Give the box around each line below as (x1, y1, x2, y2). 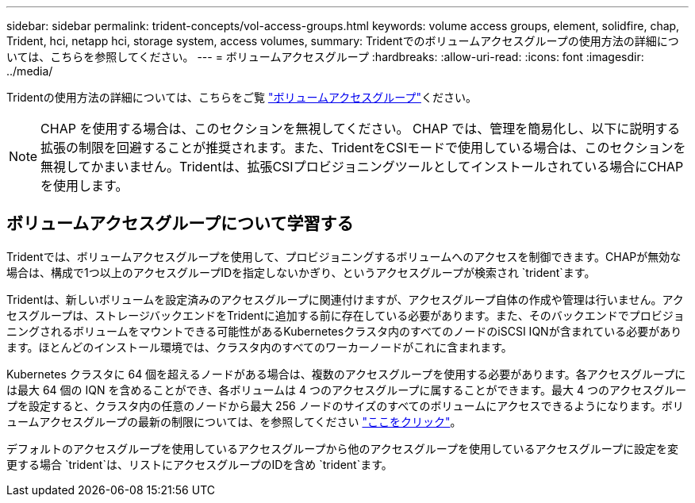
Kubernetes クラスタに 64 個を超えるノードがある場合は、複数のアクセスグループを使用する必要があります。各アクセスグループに (6, 367, 686, 381)
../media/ (6, 64, 53, 78)
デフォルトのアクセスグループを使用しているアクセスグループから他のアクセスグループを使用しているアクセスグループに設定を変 (6, 441, 678, 455)
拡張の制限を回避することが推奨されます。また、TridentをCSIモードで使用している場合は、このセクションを (40, 140, 686, 156)
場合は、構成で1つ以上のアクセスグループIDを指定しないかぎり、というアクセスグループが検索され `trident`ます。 (6, 265, 596, 279)
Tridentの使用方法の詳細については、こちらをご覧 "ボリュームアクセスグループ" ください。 (6, 90, 477, 104)
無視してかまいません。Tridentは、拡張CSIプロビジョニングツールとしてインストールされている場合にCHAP (40, 159, 684, 175)
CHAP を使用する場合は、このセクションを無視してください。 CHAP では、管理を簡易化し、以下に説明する (40, 121, 681, 136)
